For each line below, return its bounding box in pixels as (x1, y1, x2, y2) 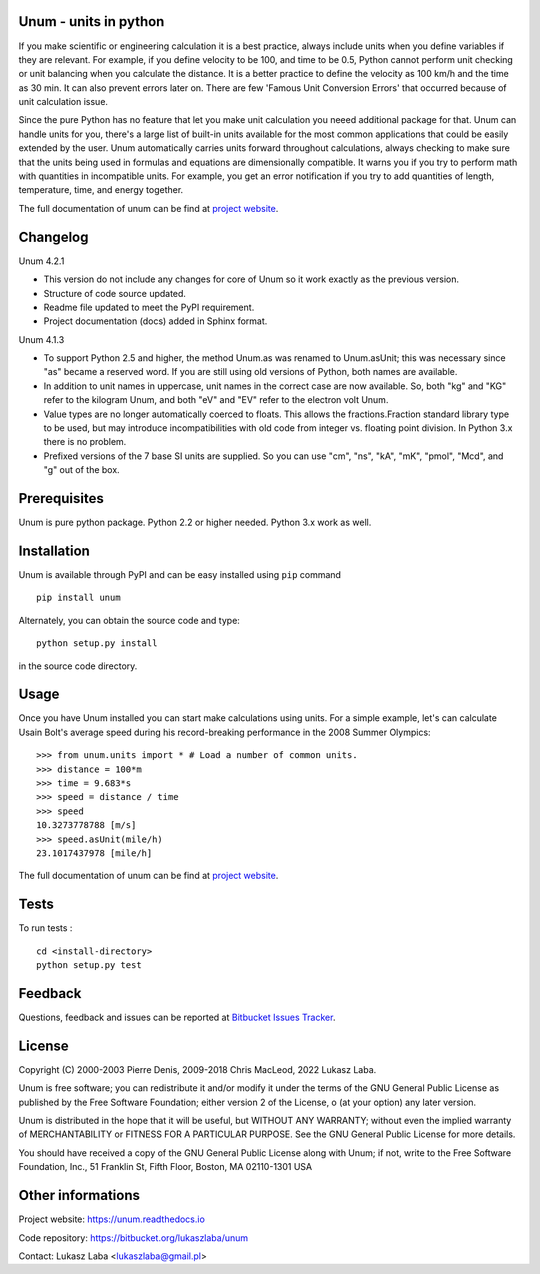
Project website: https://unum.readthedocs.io (18, 1213, 205, 1225)
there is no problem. (43, 436, 127, 448)
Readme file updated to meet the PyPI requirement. (43, 301, 255, 313)
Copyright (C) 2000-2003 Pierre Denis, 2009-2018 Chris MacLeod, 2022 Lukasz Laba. (18, 1063, 377, 1075)
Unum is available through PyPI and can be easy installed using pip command (18, 569, 342, 580)
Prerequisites (18, 490, 104, 507)
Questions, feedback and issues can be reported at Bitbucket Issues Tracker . (18, 1011, 336, 1023)
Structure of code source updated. (43, 287, 187, 299)
